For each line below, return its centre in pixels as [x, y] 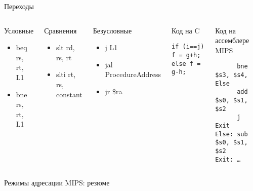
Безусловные [112, 30]
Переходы [19, 6]
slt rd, [65, 47]
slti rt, [66, 74]
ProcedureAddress [133, 74]
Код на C [186, 30]
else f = [186, 64]
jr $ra [114, 91]
